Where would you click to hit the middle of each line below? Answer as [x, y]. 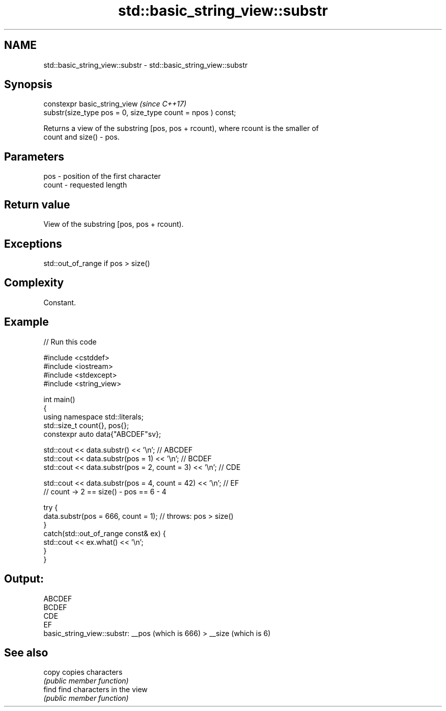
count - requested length [85, 185]
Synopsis [28, 85]
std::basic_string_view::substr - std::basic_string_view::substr [146, 65]
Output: [24, 579]
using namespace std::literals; [93, 416]
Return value [37, 204]
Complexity [34, 283]
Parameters [34, 156]
